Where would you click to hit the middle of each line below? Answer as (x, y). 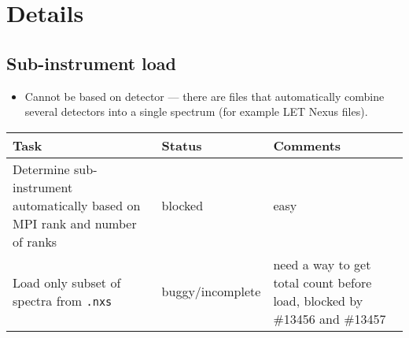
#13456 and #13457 (330, 318)
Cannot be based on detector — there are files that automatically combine (204, 96)
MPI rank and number (75, 223)
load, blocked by (318, 300)
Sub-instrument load (92, 63)
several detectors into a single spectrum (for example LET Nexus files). (196, 111)
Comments (307, 145)
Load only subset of (67, 282)
